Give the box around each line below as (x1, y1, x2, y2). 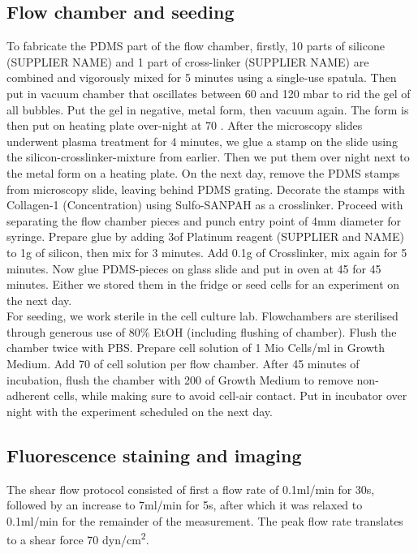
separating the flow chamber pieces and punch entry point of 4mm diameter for (6, 212, 402, 229)
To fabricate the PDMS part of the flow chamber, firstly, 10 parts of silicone (6, 37, 385, 54)
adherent (6, 387, 50, 404)
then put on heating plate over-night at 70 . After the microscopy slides (6, 117, 363, 134)
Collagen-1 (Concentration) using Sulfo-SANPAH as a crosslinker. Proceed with (6, 196, 403, 213)
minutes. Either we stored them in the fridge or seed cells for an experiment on (6, 276, 400, 293)
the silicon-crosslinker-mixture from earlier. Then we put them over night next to (6, 148, 410, 165)
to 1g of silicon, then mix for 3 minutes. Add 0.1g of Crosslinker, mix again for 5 (6, 243, 407, 260)
